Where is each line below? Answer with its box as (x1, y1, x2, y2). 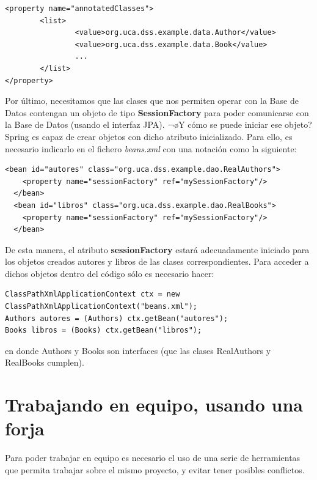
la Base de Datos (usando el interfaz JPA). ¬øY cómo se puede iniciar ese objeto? (5, 118, 312, 131)
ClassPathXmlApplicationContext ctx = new (5, 290, 180, 299)
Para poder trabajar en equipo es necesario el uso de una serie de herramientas (5, 451, 301, 464)
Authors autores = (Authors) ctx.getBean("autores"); (5, 314, 228, 323)
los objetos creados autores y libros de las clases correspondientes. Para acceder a (5, 255, 309, 268)
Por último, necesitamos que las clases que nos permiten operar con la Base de (5, 94, 299, 107)
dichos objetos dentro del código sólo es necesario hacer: (5, 267, 214, 279)
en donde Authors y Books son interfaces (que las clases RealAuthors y (5, 344, 271, 356)
